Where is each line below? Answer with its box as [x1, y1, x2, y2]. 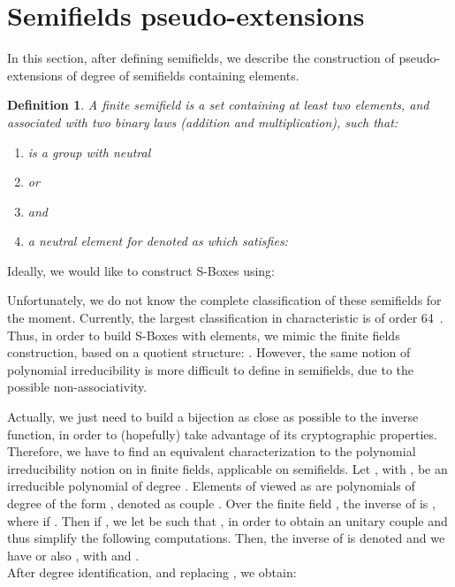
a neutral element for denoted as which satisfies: [27, 232, 288, 250]
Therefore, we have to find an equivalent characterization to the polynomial [7, 442, 416, 461]
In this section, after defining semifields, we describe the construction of [7, 49, 395, 67]
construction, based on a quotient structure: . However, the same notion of [7, 343, 411, 362]
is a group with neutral [27, 142, 151, 161]
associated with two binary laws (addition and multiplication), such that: [7, 112, 398, 131]
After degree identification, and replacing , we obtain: [7, 563, 297, 582]
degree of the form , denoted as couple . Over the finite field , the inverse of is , [7, 494, 436, 512]
